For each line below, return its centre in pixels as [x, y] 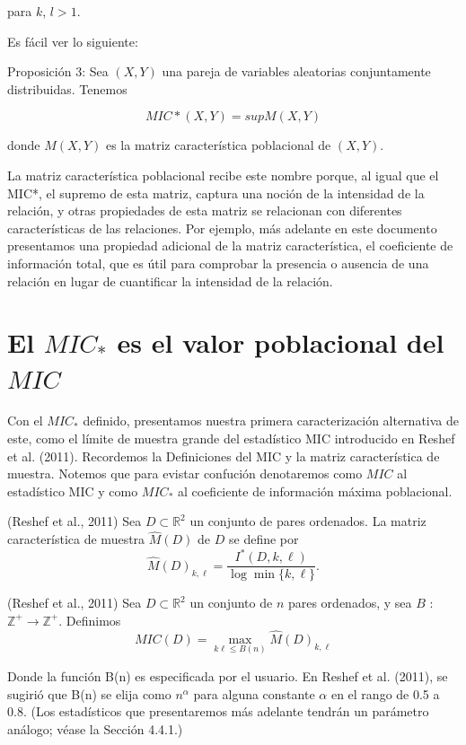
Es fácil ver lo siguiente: [73, 41]
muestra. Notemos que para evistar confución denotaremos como [185, 473]
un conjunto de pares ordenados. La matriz [308, 521]
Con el [25, 421]
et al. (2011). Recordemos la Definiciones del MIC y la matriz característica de [224, 456]
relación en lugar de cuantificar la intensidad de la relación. [170, 280]
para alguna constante [254, 693]
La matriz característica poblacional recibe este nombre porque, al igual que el [223, 175]
